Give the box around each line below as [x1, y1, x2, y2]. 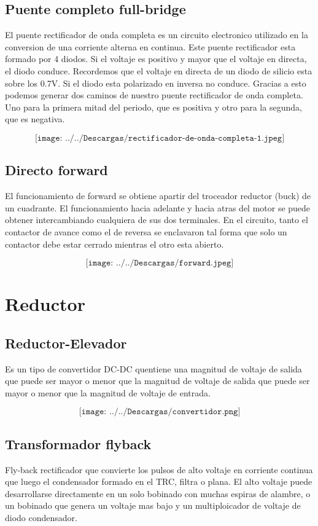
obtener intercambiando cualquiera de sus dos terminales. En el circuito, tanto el [5, 213, 308, 226]
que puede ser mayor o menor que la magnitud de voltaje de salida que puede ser [5, 374, 310, 387]
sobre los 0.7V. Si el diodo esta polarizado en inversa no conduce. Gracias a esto [5, 76, 306, 89]
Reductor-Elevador [5, 333, 127, 352]
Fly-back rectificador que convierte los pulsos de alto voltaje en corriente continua [5, 463, 313, 476]
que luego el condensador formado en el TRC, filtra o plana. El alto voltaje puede [5, 475, 312, 488]
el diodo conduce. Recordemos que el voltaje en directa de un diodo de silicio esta [5, 64, 312, 77]
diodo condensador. [5, 511, 77, 524]
